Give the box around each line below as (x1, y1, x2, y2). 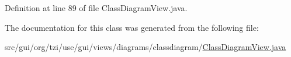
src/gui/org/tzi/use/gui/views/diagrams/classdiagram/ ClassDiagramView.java (5, 41, 286, 53)
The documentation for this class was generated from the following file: (5, 21, 259, 33)
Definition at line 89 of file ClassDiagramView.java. (5, 2, 188, 13)
